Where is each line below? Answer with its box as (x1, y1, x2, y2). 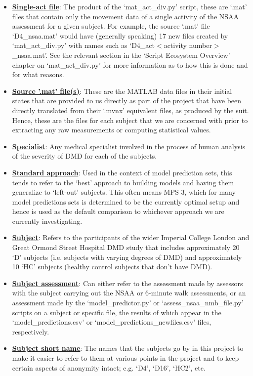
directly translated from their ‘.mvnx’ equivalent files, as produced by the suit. (12, 105, 249, 115)
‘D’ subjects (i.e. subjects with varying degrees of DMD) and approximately (12, 251, 242, 262)
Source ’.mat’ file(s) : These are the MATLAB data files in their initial (12, 85, 232, 96)
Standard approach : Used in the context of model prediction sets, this (12, 167, 232, 177)
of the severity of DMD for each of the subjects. (12, 151, 157, 161)
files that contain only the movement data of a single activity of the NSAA (12, 11, 239, 21)
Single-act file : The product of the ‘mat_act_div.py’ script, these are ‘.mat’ (12, 1, 247, 11)
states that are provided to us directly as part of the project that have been (12, 95, 242, 106)
